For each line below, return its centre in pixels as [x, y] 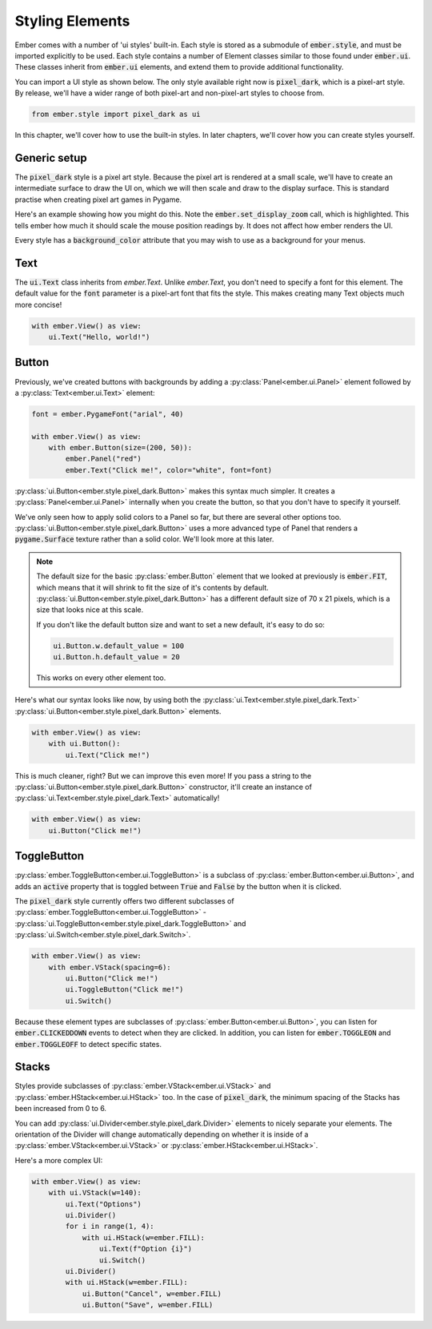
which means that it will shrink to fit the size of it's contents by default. [153, 587]
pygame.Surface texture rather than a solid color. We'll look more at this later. [144, 539]
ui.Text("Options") [103, 1204]
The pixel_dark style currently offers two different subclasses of [125, 901]
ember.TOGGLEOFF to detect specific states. [88, 1044]
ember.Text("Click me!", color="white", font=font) [169, 470]
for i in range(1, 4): [110, 1226]
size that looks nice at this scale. [90, 610]
